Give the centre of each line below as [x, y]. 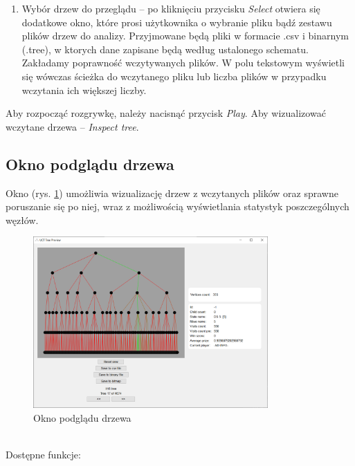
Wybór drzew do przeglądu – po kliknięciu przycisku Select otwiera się [171, 8]
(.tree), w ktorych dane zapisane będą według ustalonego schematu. [165, 49]
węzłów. [22, 220]
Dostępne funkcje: [43, 454]
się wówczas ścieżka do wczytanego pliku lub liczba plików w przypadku [174, 76]
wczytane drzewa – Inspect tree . [72, 126]
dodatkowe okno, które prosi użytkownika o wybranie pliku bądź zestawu [177, 22]
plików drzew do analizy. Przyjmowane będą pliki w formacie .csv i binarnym [185, 36]
